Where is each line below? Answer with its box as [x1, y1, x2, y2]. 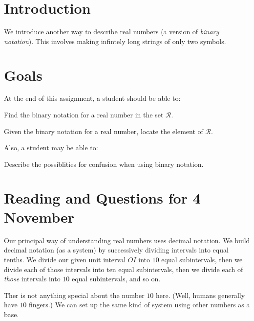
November [4, 206, 75, 227]
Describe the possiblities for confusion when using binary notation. [4, 159, 204, 169]
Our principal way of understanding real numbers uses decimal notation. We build [4, 235, 250, 245]
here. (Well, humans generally [155, 290, 245, 300]
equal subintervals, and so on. [71, 274, 161, 284]
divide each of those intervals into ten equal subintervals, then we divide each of [4, 264, 243, 274]
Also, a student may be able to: [4, 142, 98, 153]
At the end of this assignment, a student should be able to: [4, 93, 181, 103]
